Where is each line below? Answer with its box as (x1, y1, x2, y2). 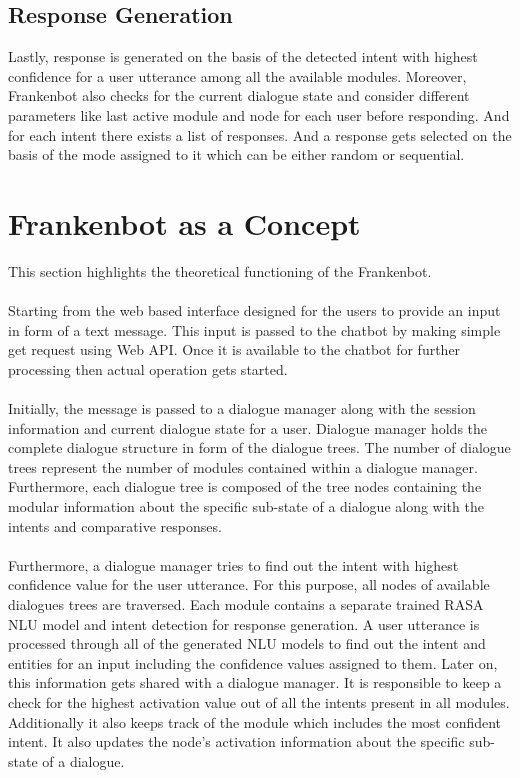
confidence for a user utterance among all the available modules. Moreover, (8, 65, 467, 86)
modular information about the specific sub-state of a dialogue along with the (8, 496, 484, 517)
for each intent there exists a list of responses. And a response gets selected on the (8, 124, 512, 145)
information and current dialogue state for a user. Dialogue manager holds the (8, 417, 488, 438)
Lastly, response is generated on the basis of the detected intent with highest (8, 46, 478, 67)
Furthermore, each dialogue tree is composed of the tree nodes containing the (8, 476, 482, 497)
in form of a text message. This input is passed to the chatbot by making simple (8, 319, 501, 340)
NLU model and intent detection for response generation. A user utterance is (8, 613, 480, 634)
